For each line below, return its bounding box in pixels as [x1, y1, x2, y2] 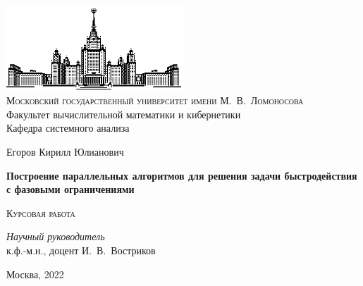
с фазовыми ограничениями [6, 182, 135, 197]
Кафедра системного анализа [6, 120, 130, 135]
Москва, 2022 [6, 266, 64, 281]
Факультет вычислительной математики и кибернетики [6, 106, 241, 121]
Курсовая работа [6, 205, 75, 220]
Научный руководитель [6, 229, 105, 244]
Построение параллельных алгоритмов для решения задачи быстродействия [6, 168, 357, 182]
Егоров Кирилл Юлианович [6, 144, 124, 158]
